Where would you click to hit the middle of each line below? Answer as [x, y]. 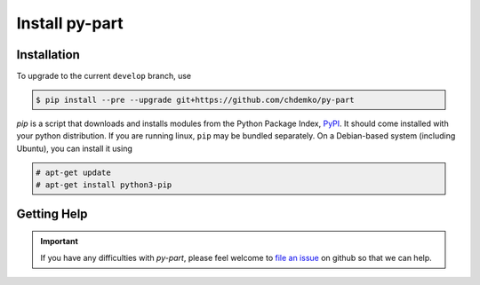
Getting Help [52, 214]
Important [60, 241]
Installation [48, 55]
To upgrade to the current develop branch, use [104, 76]
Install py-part [70, 23]
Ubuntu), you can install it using [74, 148]
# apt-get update [73, 172]
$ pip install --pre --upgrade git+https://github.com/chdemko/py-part [195, 100]
